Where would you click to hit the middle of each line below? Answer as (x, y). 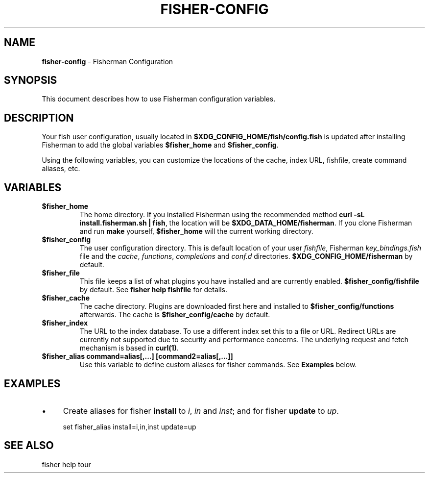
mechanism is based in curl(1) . (129, 348)
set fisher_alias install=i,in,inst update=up (130, 427)
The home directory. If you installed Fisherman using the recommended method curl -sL (222, 215)
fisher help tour (66, 464)
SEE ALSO (29, 446)
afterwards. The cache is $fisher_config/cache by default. (175, 315)
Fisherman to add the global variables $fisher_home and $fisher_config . (160, 145)
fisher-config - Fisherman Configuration (107, 61)
